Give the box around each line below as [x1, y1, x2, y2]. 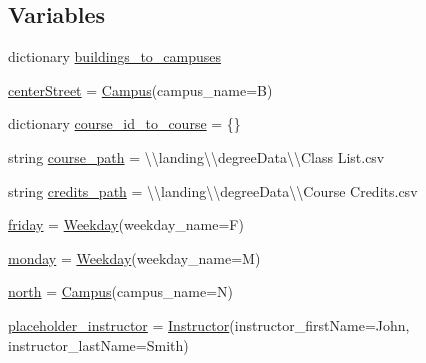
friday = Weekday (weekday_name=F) [8, 214, 244, 235]
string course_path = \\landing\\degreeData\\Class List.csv [8, 146, 385, 167]
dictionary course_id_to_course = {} [8, 113, 241, 134]
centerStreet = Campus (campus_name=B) [8, 79, 273, 100]
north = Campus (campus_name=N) [8, 281, 234, 302]
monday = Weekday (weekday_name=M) [8, 247, 261, 268]
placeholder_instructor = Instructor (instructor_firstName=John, [8, 314, 410, 335]
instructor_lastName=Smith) [8, 334, 189, 355]
